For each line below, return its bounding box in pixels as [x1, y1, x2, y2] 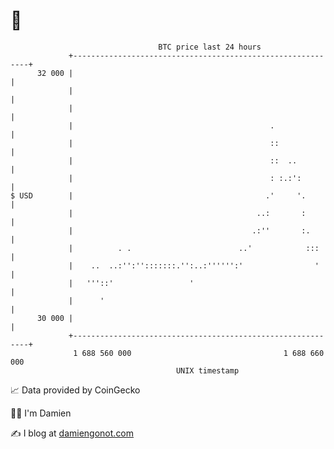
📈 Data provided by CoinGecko [10, 384, 141, 396]
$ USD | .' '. [10, 190, 307, 201]
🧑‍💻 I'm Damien [10, 407, 72, 419]
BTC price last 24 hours [158, 42, 262, 52]
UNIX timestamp [175, 365, 240, 376]
